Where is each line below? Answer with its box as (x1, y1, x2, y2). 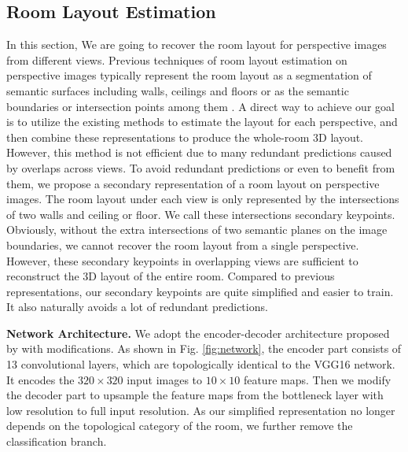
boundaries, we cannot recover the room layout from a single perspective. (6, 236, 359, 253)
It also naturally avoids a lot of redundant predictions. (6, 298, 268, 315)
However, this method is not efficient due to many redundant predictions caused (6, 144, 392, 161)
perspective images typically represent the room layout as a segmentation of (6, 67, 372, 83)
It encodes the (6, 371, 75, 387)
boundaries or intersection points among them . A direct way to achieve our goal (6, 98, 395, 114)
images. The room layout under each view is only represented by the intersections (6, 191, 399, 207)
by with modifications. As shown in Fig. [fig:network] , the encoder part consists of (6, 340, 402, 357)
